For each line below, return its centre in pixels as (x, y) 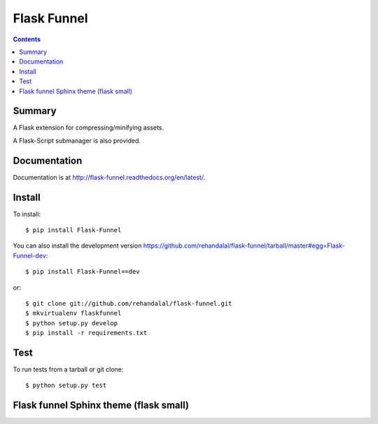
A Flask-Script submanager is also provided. (77, 141)
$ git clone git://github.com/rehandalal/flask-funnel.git (129, 303)
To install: (27, 214)
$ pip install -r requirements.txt (86, 333)
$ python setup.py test (66, 386)
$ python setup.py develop (72, 323)
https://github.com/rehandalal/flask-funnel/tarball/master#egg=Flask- (244, 246)
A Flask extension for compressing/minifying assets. (89, 128)
